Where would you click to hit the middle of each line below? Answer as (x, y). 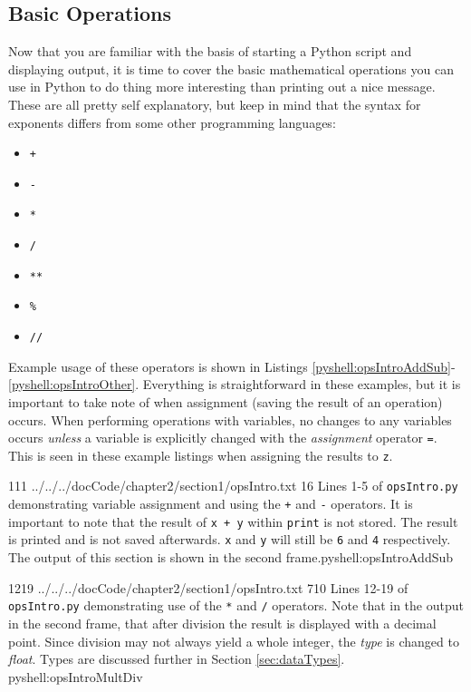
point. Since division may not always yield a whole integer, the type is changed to (234, 641)
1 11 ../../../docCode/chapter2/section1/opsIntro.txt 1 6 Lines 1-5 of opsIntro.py (233, 486)
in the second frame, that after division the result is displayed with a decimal (222, 623)
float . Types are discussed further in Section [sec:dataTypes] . (177, 659)
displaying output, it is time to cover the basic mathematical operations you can (231, 68)
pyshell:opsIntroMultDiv (76, 676)
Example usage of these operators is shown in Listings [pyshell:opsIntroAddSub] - (232, 366)
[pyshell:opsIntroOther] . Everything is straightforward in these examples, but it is (235, 384)
